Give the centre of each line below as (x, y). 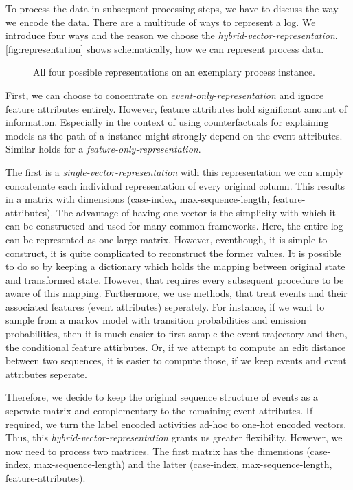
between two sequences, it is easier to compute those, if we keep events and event (176, 360)
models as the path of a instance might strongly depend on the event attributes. (174, 135)
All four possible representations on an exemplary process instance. (174, 72)
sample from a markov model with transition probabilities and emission (156, 320)
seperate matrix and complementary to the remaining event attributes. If (159, 411)
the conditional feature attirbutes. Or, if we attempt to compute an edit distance (176, 347)
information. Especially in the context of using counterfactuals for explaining (167, 122)
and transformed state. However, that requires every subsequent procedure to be (175, 279)
